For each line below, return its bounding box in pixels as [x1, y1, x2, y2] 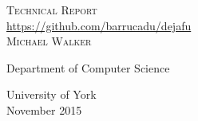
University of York [6, 86, 97, 103]
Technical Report [6, 2, 97, 18]
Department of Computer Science [6, 59, 170, 76]
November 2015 [6, 101, 82, 118]
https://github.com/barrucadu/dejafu [6, 17, 192, 33]
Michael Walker [6, 33, 92, 49]
